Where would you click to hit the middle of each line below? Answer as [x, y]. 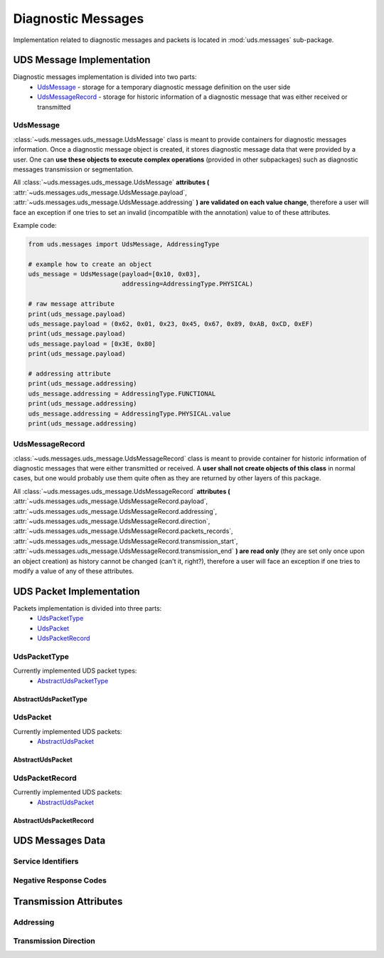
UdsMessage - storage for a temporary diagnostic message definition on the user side [164, 87]
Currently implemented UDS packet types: [75, 671]
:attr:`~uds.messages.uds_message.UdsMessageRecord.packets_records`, [123, 531]
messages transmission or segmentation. [74, 169]
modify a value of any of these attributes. [74, 571]
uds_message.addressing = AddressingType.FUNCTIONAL [122, 394]
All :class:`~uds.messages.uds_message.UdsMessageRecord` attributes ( [122, 491]
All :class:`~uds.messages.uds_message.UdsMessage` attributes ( [111, 182]
